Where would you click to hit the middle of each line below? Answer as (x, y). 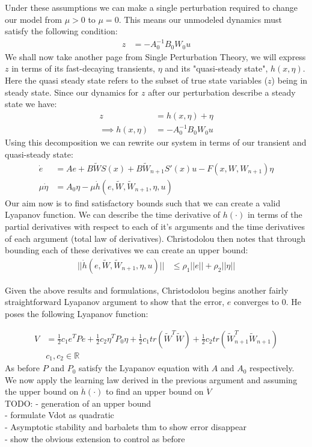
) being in (289, 80)
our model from (33, 19)
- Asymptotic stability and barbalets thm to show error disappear (126, 427)
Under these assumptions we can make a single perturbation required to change (151, 7)
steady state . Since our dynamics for (72, 92)
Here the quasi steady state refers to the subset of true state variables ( (136, 80)
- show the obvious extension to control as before (95, 438)
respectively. (272, 368)
